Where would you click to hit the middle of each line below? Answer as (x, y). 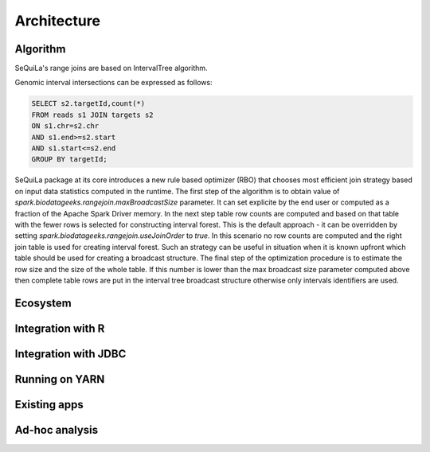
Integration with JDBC (70, 354)
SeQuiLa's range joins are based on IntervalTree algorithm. (111, 68)
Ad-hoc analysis (57, 430)
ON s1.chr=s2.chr (65, 126)
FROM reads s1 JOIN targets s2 (93, 115)
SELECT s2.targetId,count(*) (88, 104)
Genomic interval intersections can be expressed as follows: (113, 83)
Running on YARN (60, 379)
